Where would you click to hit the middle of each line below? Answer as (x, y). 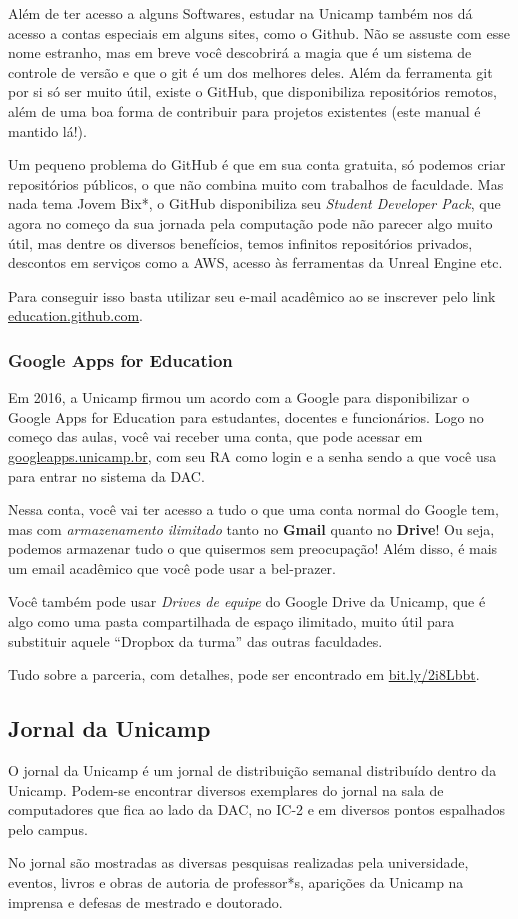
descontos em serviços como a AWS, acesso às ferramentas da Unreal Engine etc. (255, 262)
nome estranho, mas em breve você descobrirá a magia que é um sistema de (240, 52)
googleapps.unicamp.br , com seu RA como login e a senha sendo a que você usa (252, 455)
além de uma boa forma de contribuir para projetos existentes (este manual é (244, 110)
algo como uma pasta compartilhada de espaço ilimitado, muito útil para (231, 621)
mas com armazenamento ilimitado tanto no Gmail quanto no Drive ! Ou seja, (251, 528)
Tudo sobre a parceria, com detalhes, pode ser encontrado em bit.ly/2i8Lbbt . (244, 674)
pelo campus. (48, 828)
